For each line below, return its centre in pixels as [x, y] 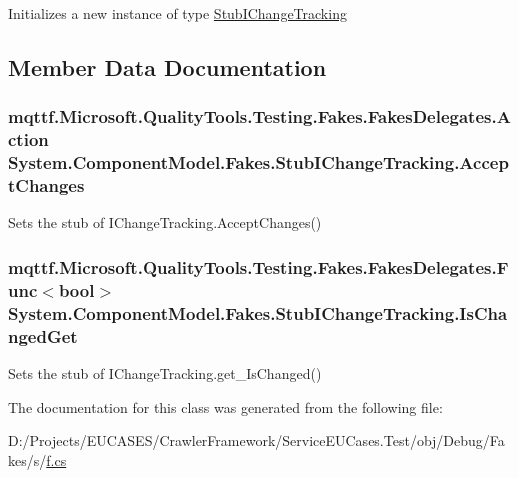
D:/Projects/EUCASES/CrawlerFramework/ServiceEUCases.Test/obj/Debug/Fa [256, 440]
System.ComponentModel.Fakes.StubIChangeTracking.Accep [258, 162]
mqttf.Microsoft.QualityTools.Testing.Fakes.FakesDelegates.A [259, 116]
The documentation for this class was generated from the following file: [225, 406]
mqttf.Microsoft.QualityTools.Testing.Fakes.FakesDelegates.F [258, 266]
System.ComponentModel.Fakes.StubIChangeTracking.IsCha [258, 312]
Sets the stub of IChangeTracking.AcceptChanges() [165, 222]
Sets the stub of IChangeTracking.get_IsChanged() [165, 372]
